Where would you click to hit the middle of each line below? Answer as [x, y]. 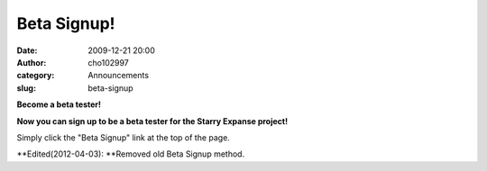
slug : [26, 88]
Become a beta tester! [59, 104]
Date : [27, 50]
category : [36, 76]
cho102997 [109, 62]
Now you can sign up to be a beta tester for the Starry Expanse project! [152, 121]
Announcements [118, 76]
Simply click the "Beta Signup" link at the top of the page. [123, 137]
